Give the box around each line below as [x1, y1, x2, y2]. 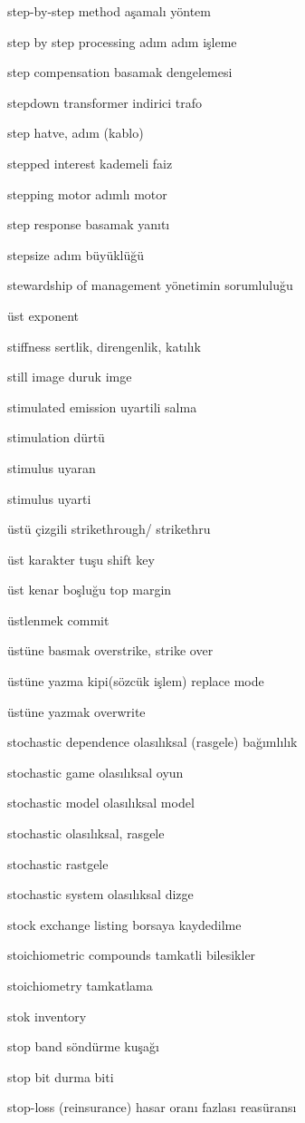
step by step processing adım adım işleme [7, 32, 237, 51]
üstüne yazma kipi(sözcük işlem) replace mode [7, 672, 264, 691]
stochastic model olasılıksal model [7, 793, 195, 812]
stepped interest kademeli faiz [7, 153, 173, 172]
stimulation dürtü [7, 428, 105, 447]
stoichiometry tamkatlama [7, 976, 153, 994]
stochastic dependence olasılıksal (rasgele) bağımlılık [7, 732, 298, 751]
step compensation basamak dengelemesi [7, 63, 233, 82]
